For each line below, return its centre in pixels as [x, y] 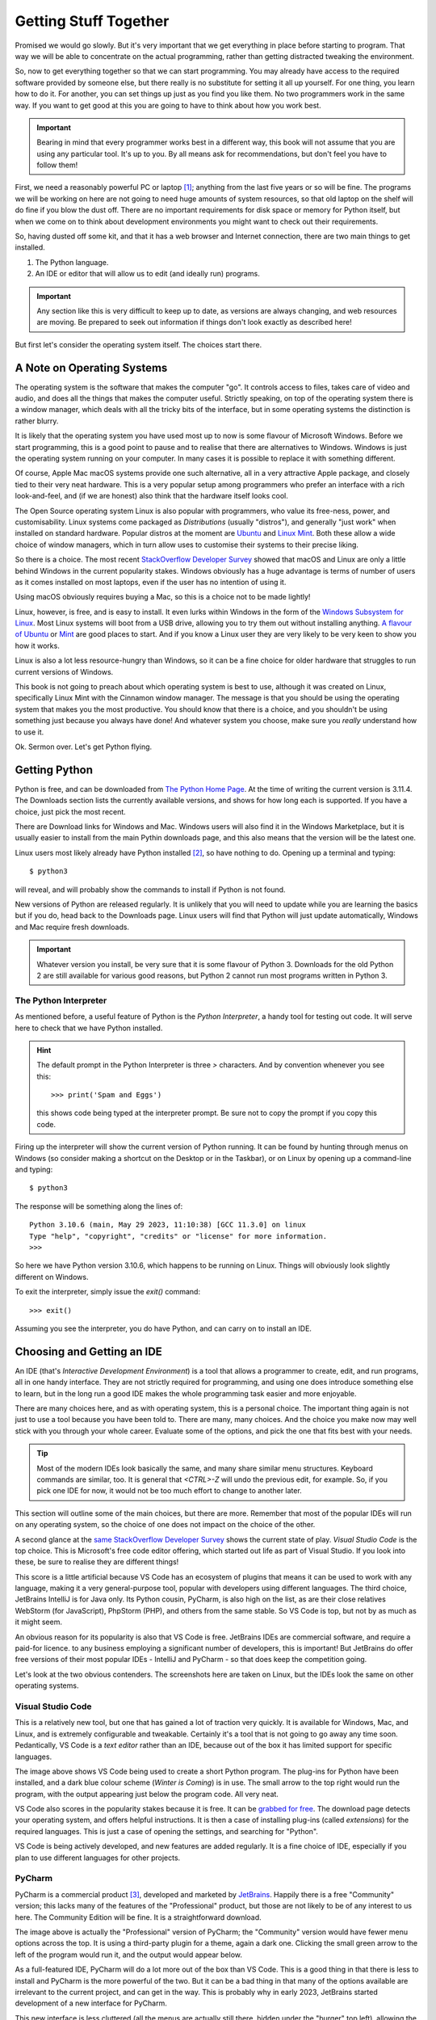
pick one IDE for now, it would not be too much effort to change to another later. [169, 1491]
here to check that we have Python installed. [89, 1028]
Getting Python [54, 770]
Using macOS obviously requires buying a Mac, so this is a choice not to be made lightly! [163, 597]
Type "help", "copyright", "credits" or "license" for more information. [178, 1236]
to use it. [29, 732]
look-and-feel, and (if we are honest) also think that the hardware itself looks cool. [151, 496]
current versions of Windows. [64, 671]
